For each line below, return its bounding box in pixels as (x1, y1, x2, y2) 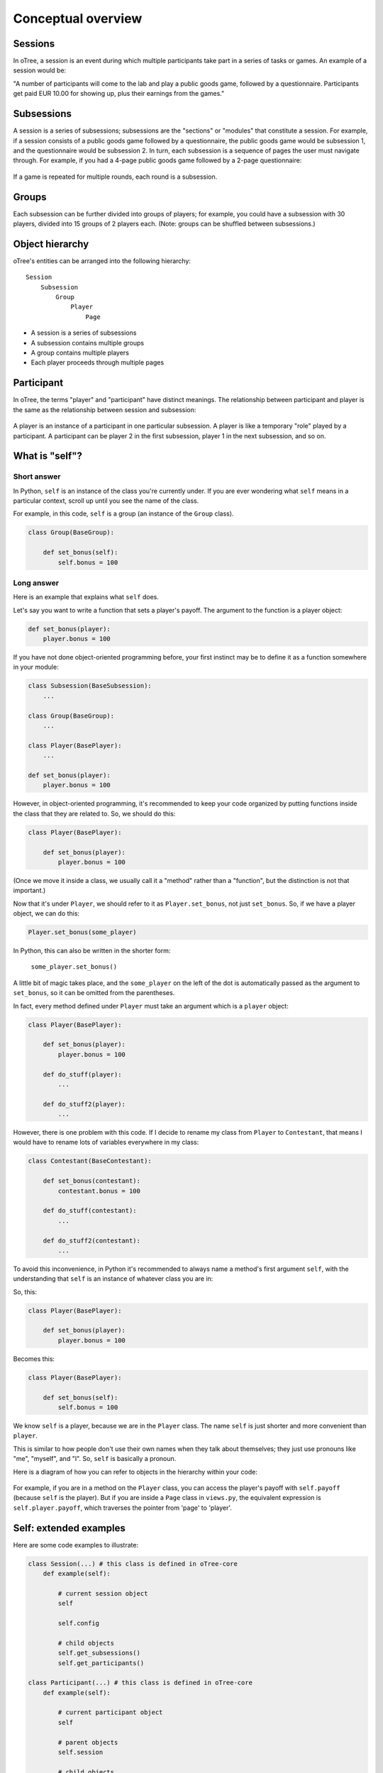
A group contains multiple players (30, 348, 129, 357)
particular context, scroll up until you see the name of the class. (13, 496, 199, 505)
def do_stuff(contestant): (43, 1206, 138, 1215)
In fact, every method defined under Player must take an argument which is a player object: (13, 1001, 289, 1010)
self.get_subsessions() (57, 1649, 141, 1657)
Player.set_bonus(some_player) (28, 928, 138, 936)
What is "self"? (13, 450, 83, 462)
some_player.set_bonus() (30, 963, 117, 971)
